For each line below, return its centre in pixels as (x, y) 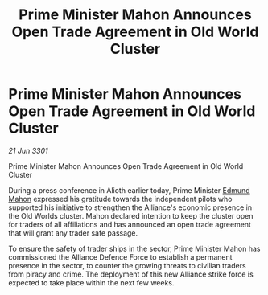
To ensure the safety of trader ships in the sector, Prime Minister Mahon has (134, 248)
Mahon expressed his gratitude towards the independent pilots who (120, 199)
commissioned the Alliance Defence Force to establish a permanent (120, 257)
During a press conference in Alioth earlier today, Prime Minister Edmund (130, 190)
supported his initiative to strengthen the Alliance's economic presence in (130, 207)
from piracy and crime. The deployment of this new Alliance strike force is (131, 274)
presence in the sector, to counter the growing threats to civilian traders (128, 265)
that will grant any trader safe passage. (73, 233)
